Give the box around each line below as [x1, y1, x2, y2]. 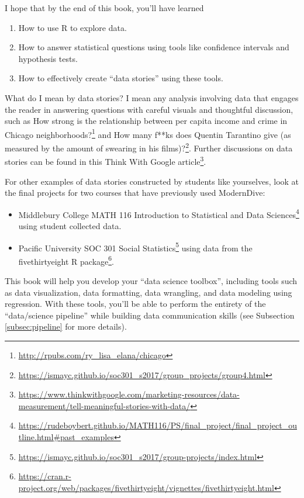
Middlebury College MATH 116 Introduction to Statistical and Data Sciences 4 [18, 206, 299, 220]
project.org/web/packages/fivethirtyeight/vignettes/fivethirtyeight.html [18, 481, 274, 493]
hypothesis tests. [18, 52, 78, 64]
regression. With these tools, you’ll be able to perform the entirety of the [5, 298, 266, 310]
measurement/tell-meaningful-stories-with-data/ [18, 399, 191, 411]
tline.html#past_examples [18, 430, 114, 442]
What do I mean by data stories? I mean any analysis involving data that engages [5, 91, 299, 103]
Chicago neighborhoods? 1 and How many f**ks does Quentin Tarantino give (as [5, 126, 291, 140]
